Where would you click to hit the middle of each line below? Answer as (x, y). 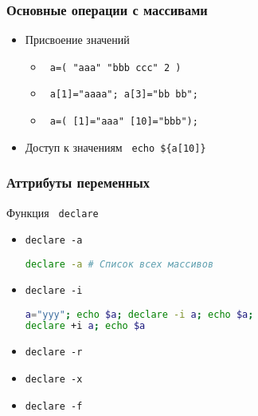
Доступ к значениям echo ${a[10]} (115, 147)
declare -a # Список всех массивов (119, 264)
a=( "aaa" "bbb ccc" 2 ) (115, 67)
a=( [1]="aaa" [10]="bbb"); (124, 122)
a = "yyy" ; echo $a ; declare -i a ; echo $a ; (139, 314)
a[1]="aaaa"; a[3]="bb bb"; (124, 95)
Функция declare (53, 212)
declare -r (54, 353)
